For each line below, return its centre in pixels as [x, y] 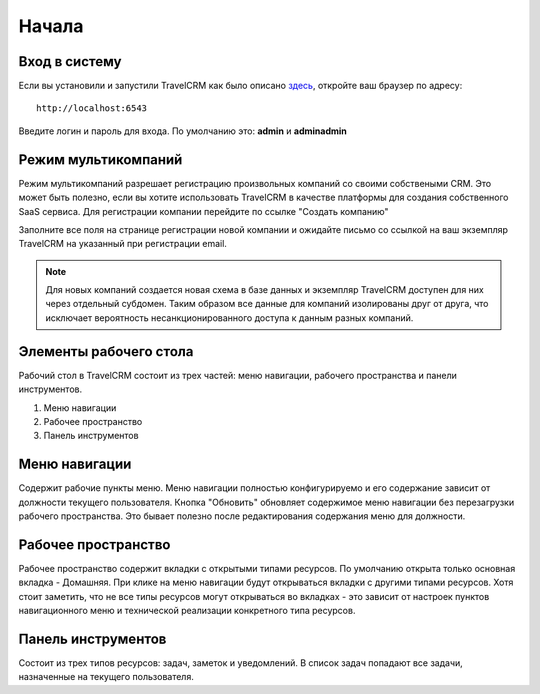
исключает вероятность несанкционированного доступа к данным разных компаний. [229, 317]
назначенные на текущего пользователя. [106, 677]
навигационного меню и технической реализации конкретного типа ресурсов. [187, 611]
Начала [51, 26]
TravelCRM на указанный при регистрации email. [122, 244]
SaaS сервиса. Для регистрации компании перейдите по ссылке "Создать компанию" [203, 211]
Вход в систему [70, 61]
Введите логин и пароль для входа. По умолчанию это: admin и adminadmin [182, 131]
